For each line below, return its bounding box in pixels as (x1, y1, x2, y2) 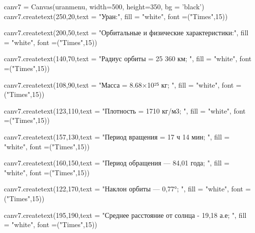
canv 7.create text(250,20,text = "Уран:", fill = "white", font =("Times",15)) (4, 11, 228, 21)
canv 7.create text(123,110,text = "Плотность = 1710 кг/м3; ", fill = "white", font (4, 105, 246, 116)
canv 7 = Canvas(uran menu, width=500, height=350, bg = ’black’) (4, 1, 204, 11)
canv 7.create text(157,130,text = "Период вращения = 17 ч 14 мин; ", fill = (4, 131, 230, 141)
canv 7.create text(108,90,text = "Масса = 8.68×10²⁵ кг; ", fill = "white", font (4, 79, 234, 90)
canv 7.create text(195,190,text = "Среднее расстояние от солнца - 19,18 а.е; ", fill (4, 210, 247, 220)
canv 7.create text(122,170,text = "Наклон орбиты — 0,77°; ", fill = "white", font (4, 184, 243, 194)
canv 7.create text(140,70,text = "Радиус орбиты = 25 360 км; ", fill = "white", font (4, 53, 252, 64)
